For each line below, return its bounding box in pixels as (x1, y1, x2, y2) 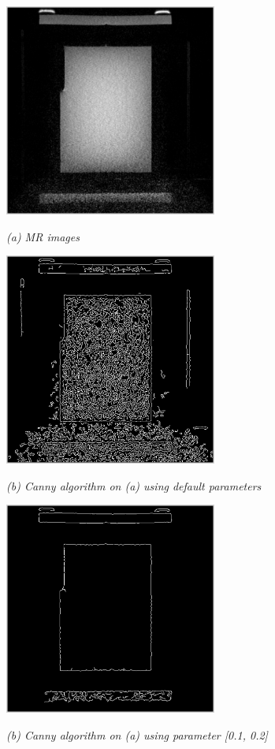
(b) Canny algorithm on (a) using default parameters (6, 477, 262, 494)
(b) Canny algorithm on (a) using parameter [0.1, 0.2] (6, 726, 268, 743)
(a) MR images (6, 228, 80, 244)
